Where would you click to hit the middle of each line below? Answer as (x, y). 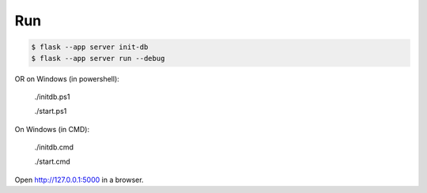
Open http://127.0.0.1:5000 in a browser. (79, 180)
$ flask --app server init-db (90, 47)
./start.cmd (52, 161)
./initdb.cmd (54, 147)
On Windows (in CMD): (52, 129)
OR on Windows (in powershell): (67, 78)
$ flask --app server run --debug (98, 58)
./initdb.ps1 (52, 96)
